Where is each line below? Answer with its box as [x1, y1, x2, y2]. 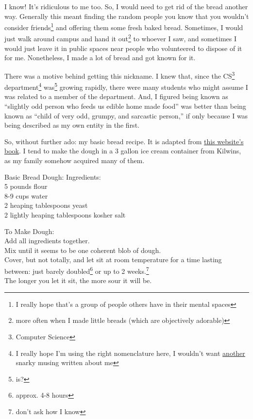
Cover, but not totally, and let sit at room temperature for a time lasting [4, 254, 222, 265]
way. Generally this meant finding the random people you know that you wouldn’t [4, 11, 249, 21]
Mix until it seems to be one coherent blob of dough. [4, 245, 161, 255]
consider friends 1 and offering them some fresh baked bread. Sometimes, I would [4, 21, 243, 32]
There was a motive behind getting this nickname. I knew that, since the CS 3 [4, 69, 235, 81]
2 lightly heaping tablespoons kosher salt [4, 209, 126, 219]
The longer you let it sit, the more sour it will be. [4, 275, 152, 285]
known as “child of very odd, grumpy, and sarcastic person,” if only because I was [4, 110, 248, 120]
